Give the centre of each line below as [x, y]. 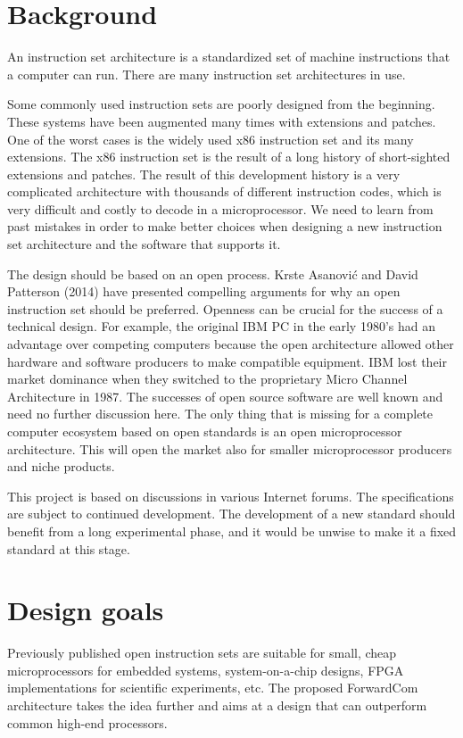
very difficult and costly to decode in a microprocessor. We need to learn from [220, 208]
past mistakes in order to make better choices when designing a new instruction [225, 226]
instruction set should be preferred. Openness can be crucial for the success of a [225, 308]
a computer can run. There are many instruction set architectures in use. [207, 74]
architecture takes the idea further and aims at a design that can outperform [217, 705]
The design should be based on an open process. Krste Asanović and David [213, 274]
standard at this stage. [69, 548]
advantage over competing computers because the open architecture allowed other [231, 344]
